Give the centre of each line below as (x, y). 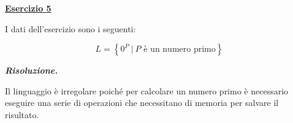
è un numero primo (180, 50)
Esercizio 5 (28, 8)
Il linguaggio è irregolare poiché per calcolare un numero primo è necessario (147, 90)
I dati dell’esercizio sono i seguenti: (70, 28)
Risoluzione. (32, 70)
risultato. (22, 114)
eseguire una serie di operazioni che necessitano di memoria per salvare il (142, 103)
